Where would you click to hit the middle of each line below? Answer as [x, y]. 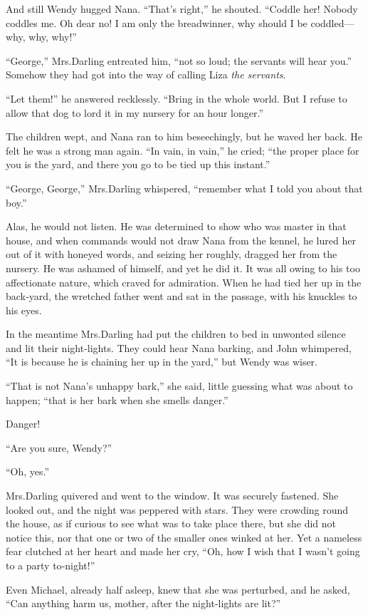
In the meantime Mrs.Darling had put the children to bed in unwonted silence [176, 334]
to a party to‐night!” [51, 565]
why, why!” [53, 37]
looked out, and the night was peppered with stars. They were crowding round [177, 509]
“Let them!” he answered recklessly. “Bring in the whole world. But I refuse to [177, 98]
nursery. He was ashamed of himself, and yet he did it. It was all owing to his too [183, 268]
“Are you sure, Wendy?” [59, 447]
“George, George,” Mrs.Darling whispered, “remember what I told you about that [184, 188]
